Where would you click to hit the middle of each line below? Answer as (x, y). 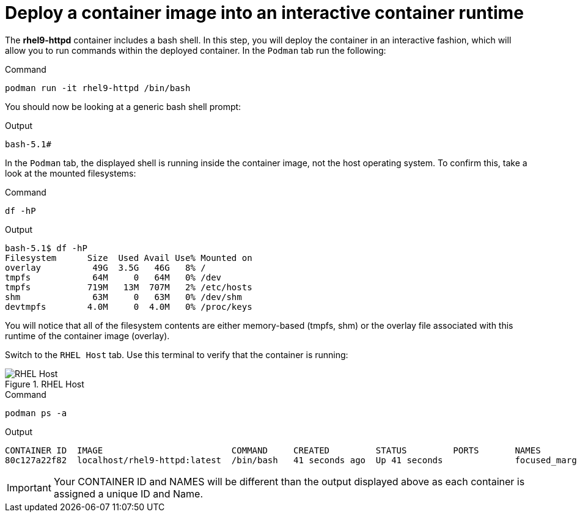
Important (29, 487)
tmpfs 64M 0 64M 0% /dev (113, 277)
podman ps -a (36, 413)
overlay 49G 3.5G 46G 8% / (105, 267)
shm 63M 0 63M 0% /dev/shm (123, 297)
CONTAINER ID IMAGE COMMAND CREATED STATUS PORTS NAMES (273, 450)
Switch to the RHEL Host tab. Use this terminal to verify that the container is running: (177, 354)
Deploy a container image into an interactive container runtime (264, 13)
